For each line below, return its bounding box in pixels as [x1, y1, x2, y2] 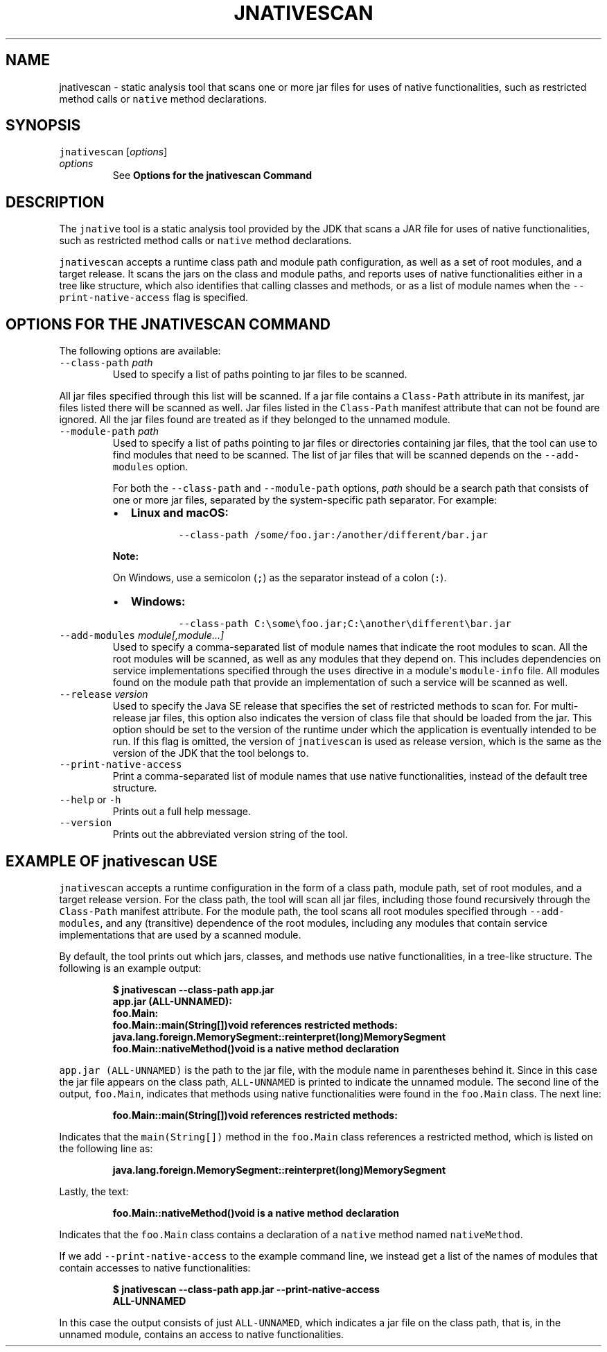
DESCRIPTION [6, 193, 105, 211]
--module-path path [59, 425, 159, 438]
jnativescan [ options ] [59, 146, 168, 158]
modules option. [112, 461, 188, 473]
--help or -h [59, 794, 121, 806]
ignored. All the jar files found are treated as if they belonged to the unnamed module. [59, 413, 450, 426]
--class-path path [59, 357, 153, 369]
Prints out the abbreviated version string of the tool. [112, 828, 348, 841]
